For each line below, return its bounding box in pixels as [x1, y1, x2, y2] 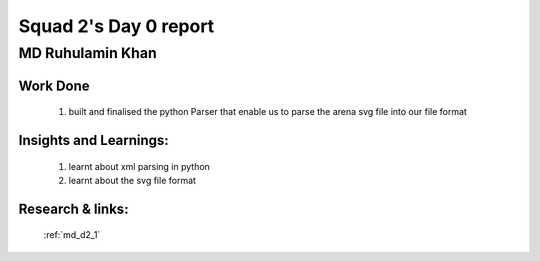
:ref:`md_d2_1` [43, 229, 101, 241]
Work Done [18, 77, 90, 94]
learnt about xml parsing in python [68, 160, 210, 172]
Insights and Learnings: [18, 132, 169, 149]
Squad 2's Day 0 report [18, 15, 215, 37]
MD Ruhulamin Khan [18, 44, 157, 62]
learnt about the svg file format [68, 175, 197, 187]
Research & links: [18, 200, 129, 217]
